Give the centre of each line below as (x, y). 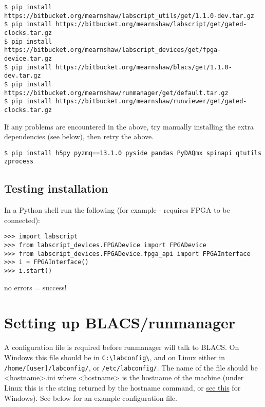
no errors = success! (35, 287)
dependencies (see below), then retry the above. (79, 136)
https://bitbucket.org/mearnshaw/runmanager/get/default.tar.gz (116, 93)
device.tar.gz (28, 58)
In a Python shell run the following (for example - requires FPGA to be (117, 210)
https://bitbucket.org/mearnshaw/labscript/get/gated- (151, 24)
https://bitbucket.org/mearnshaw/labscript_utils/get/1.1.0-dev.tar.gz (129, 16)
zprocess (19, 162)
